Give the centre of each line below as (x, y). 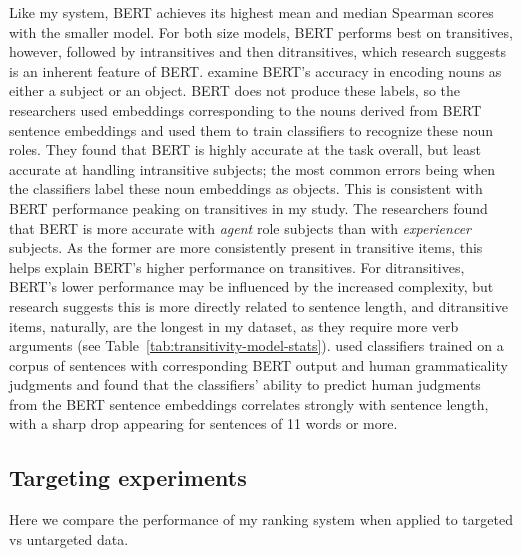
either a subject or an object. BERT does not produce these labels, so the (235, 90)
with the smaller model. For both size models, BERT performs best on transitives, (261, 31)
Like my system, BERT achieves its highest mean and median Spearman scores (251, 12)
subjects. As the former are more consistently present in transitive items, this (246, 247)
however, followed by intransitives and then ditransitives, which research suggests (258, 51)
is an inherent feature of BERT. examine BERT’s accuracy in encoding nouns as (255, 70)
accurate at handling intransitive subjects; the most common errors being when (252, 168)
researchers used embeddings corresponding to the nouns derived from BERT (245, 109)
